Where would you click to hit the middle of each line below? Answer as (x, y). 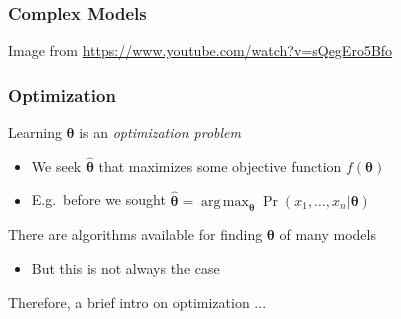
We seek (56, 165)
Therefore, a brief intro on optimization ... (137, 301)
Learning (35, 132)
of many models (327, 234)
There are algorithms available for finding (135, 234)
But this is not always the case (125, 268)
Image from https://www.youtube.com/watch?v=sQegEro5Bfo (200, 50)
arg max (225, 201)
